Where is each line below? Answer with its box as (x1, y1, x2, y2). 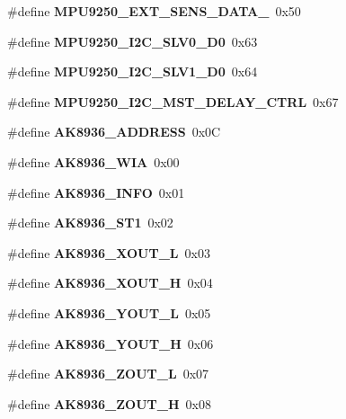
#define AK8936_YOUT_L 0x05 (7, 303, 211, 322)
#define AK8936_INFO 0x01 (7, 183, 185, 201)
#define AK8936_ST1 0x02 (7, 213, 173, 232)
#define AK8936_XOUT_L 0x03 (7, 243, 210, 262)
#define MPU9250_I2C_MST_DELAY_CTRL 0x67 (7, 92, 339, 111)
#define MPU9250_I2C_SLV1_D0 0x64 (7, 62, 258, 81)
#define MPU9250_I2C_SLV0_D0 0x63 (7, 31, 258, 50)
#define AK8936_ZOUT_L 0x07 (7, 364, 209, 383)
